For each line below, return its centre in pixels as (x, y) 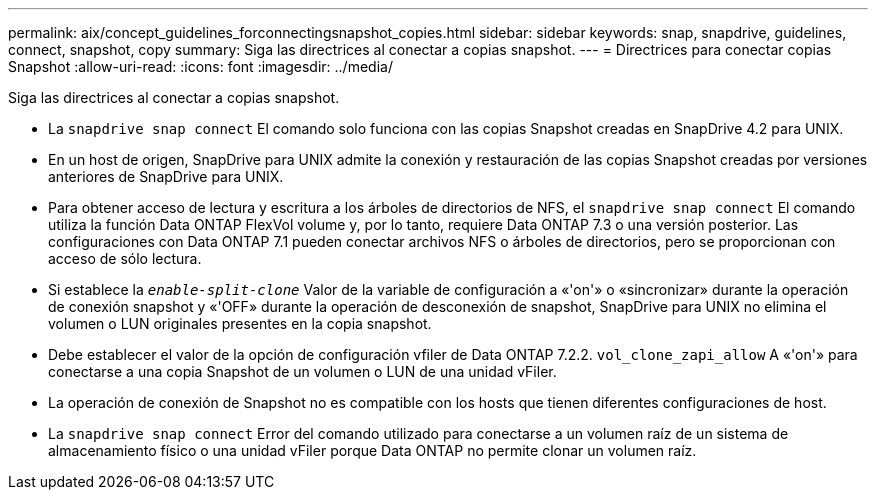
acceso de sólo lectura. (125, 258)
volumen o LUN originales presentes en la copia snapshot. (240, 323)
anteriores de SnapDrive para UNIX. (166, 176)
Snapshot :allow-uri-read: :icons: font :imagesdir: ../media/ (200, 66)
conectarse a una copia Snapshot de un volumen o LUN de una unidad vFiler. (302, 371)
